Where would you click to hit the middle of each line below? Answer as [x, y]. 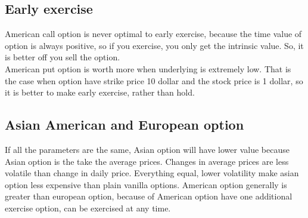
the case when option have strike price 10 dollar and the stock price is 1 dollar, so [154, 80]
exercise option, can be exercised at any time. [88, 208]
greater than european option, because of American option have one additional [149, 196]
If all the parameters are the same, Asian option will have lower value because [147, 149]
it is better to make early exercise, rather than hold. [100, 92]
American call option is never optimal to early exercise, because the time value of [153, 34]
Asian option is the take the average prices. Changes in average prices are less [147, 161]
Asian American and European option [125, 125]
